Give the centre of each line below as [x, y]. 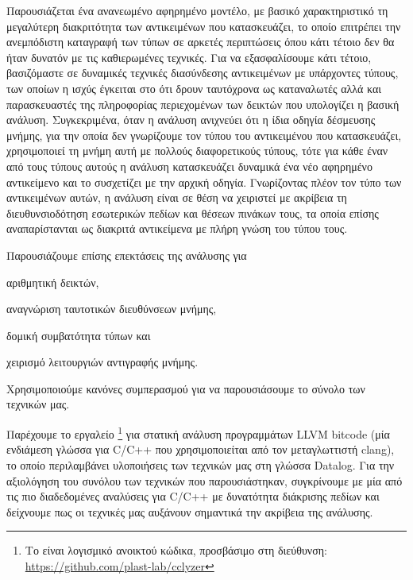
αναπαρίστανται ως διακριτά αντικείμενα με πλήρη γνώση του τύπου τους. [177, 228]
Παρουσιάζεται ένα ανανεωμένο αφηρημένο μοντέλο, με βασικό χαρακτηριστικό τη [197, 10]
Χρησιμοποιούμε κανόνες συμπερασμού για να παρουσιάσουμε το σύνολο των [186, 388]
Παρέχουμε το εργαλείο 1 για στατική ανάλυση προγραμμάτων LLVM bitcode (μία [198, 433]
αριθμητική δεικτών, [53, 282]
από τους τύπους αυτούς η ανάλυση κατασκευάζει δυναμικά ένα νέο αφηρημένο [189, 166]
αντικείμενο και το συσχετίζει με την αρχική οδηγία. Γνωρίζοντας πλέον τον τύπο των [204, 182]
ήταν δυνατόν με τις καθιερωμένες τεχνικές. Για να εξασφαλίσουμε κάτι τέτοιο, [189, 57]
